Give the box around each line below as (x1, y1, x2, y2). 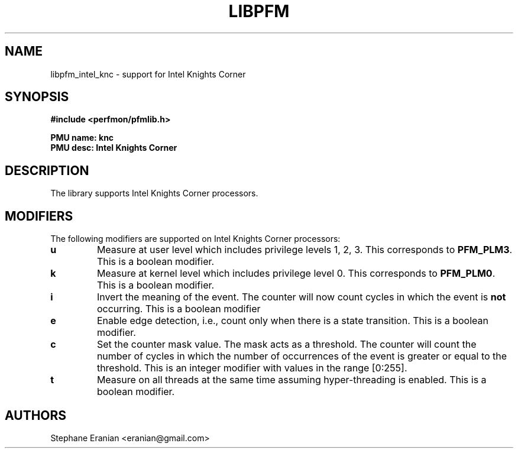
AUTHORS (5, 407, 67, 423)
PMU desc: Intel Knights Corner (50, 143, 177, 153)
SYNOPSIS (5, 89, 69, 105)
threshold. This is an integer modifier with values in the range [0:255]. (96, 362, 407, 374)
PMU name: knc (50, 132, 114, 143)
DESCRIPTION (5, 163, 89, 178)
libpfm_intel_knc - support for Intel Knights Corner (50, 69, 246, 79)
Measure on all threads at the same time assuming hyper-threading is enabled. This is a (96, 374, 487, 386)
